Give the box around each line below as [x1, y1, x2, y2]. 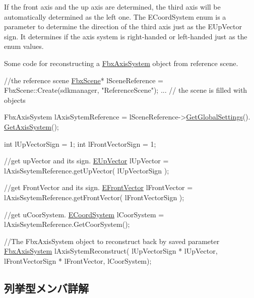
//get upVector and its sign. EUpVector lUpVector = [4, 155, 169, 166]
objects [4, 94, 26, 105]
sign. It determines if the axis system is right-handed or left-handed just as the [4, 31, 247, 41]
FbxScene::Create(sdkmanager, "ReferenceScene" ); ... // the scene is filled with [4, 85, 247, 95]
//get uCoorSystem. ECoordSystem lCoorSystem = [4, 209, 164, 219]
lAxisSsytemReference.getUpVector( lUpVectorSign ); [4, 165, 169, 175]
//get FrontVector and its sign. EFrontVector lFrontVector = [4, 182, 193, 193]
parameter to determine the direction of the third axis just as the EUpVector [4, 21, 242, 32]
